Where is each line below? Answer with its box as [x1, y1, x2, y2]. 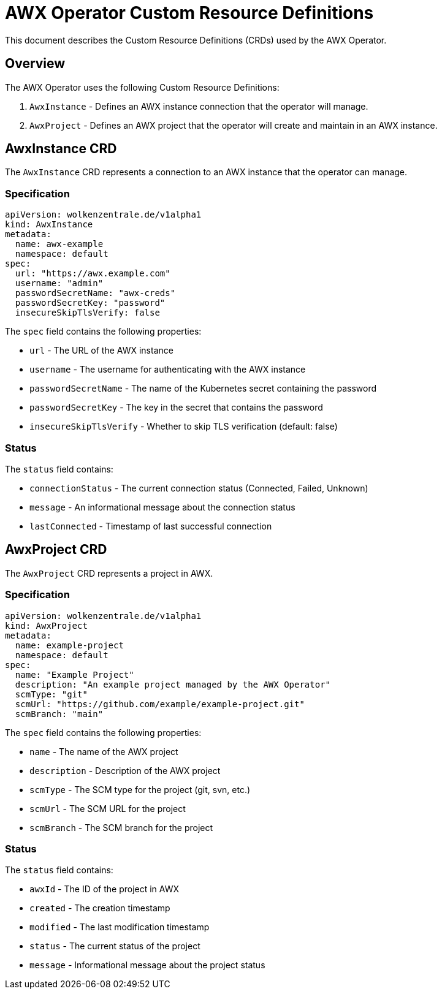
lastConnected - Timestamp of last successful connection [29, 520, 272, 531]
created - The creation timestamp [29, 903, 170, 914]
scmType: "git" [15, 689, 88, 699]
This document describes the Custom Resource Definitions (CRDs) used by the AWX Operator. [5, 34, 387, 45]
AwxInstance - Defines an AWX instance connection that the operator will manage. [29, 101, 368, 112]
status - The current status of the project [29, 941, 200, 952]
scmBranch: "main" [15, 708, 104, 719]
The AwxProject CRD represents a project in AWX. [5, 567, 213, 579]
